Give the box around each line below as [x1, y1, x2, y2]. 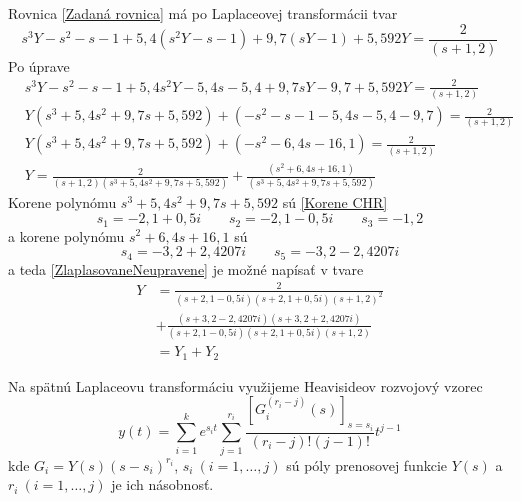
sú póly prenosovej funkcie [286, 454, 448, 475]
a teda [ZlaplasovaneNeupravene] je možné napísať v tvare [8, 258, 364, 279]
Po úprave [8, 55, 70, 76]
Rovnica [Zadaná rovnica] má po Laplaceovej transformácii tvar [8, 3, 398, 23]
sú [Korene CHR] [282, 192, 388, 213]
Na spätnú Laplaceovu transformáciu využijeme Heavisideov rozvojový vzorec [8, 375, 483, 396]
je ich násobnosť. [111, 474, 214, 495]
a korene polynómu [8, 225, 125, 246]
